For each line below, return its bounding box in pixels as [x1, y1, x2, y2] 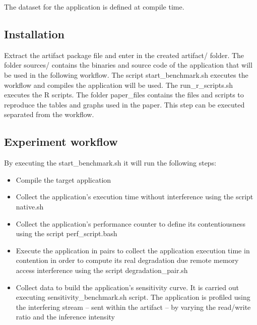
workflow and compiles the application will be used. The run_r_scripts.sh [4, 79, 233, 90]
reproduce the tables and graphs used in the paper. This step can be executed [4, 99, 245, 110]
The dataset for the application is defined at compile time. [4, 2, 184, 12]
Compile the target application [16, 174, 111, 185]
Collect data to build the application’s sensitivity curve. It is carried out [16, 282, 239, 292]
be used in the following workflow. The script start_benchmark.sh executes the [4, 69, 248, 80]
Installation [4, 26, 65, 41]
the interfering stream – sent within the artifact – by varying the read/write [16, 301, 251, 312]
